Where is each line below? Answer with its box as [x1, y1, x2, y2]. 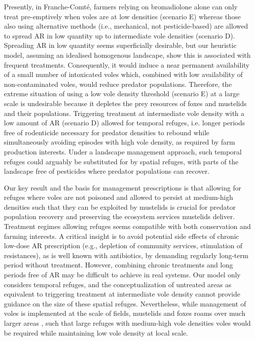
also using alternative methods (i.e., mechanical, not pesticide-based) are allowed [4, 21, 248, 31]
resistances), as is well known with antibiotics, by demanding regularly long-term [4, 250, 249, 260]
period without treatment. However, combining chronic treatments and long [4, 260, 233, 270]
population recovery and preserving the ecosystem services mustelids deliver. [4, 211, 235, 222]
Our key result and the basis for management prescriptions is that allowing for [4, 182, 241, 192]
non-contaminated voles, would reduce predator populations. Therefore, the [4, 78, 232, 89]
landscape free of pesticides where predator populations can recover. [4, 166, 210, 176]
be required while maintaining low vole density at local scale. [4, 327, 188, 338]
